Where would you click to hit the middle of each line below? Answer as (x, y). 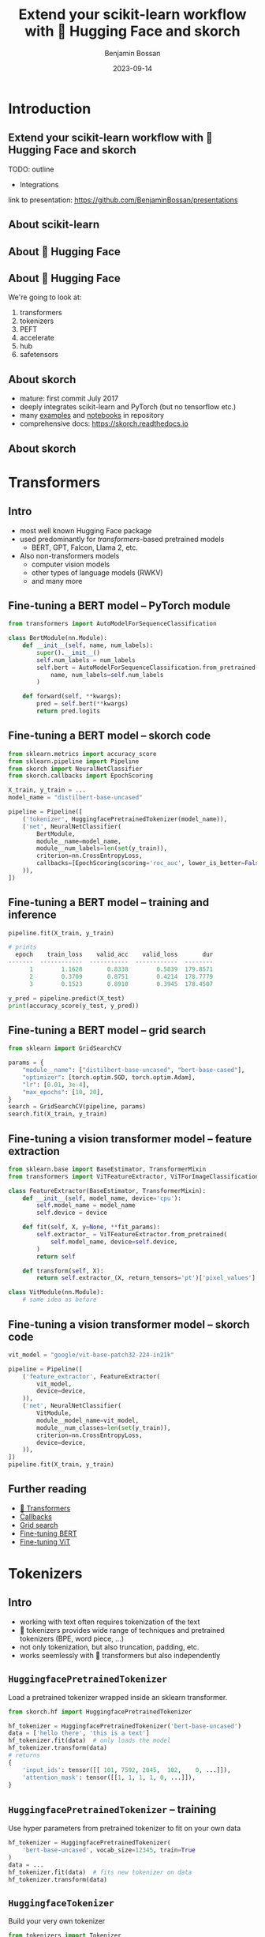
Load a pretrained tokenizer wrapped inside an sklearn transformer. (118, 1697)
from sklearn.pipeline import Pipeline (74, 761)
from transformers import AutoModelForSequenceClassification (112, 624)
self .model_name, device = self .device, (114, 1242)
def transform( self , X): (63, 1271)
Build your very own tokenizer (57, 1921)
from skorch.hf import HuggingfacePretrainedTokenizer (100, 1712)
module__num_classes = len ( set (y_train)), (104, 1427)
